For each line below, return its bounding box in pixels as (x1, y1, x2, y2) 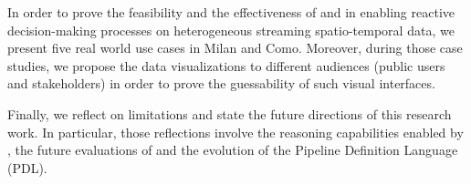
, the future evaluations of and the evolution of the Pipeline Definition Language (7, 140, 458, 159)
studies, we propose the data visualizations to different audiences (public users (7, 56, 445, 75)
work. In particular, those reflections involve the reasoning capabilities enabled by (7, 122, 464, 141)
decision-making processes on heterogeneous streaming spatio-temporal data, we (7, 20, 455, 39)
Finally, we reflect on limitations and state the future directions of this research (7, 104, 452, 123)
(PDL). (7, 158, 47, 177)
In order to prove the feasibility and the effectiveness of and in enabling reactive (7, 3, 455, 21)
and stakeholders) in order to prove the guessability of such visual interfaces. (7, 74, 435, 93)
